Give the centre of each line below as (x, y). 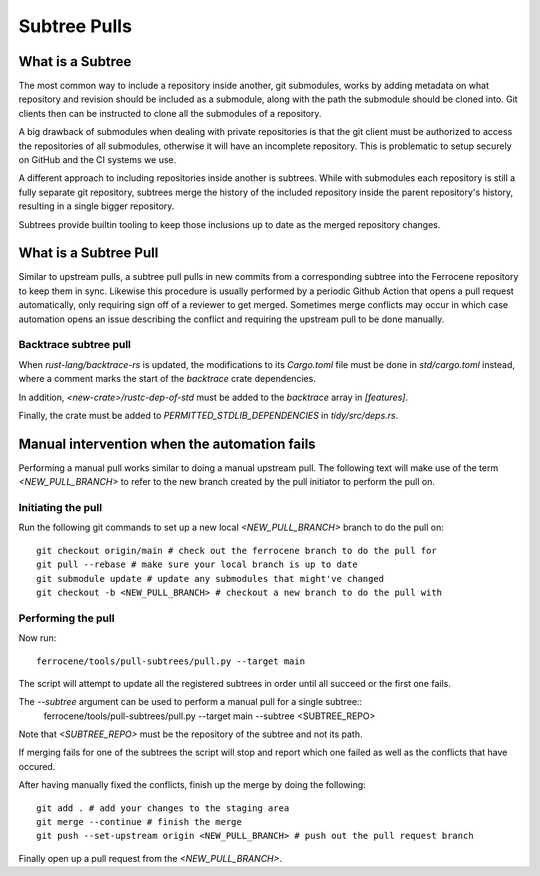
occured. (37, 766)
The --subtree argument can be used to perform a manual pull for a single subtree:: (190, 702)
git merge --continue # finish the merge (139, 822)
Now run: (37, 638)
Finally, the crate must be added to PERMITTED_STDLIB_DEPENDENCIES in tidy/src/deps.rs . (208, 415)
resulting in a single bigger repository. (96, 206)
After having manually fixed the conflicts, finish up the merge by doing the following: (192, 785)
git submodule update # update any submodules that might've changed (210, 578)
